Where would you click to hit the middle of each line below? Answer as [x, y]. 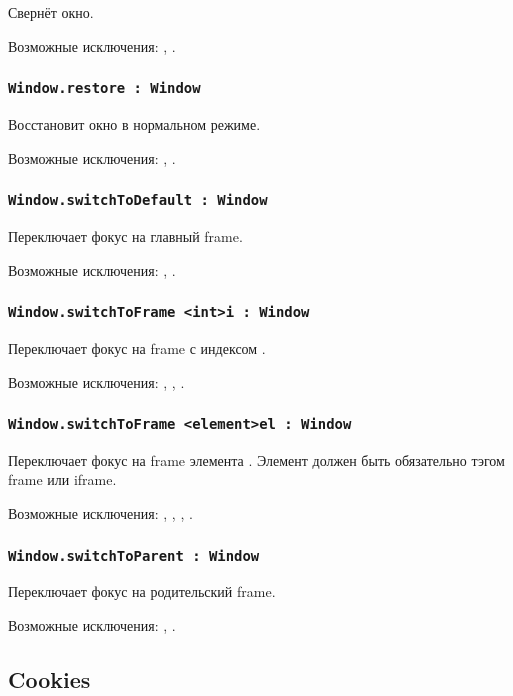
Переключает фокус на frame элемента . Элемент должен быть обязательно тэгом [256, 459]
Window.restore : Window [104, 88]
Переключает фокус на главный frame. [125, 235]
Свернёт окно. [51, 12]
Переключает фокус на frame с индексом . [137, 347]
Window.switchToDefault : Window [138, 200]
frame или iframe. [62, 479]
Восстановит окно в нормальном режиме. [134, 123]
